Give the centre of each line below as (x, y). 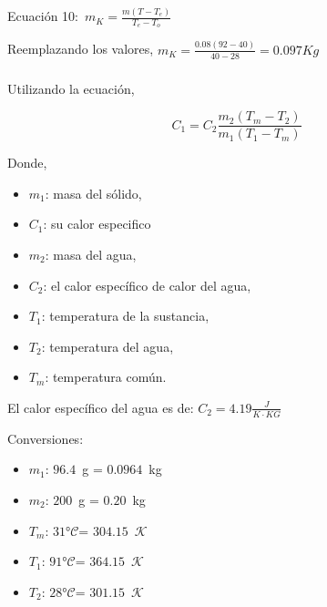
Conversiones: (46, 438)
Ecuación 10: (43, 16)
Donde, (27, 163)
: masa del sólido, (93, 193)
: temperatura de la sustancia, (125, 316)
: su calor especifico (97, 224)
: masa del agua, (91, 254)
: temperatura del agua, (107, 346)
